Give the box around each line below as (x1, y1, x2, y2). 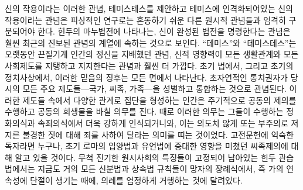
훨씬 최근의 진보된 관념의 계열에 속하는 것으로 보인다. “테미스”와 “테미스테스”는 (5, 36, 297, 49)
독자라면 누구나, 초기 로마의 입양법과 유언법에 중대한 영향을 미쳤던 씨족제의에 (5, 140, 288, 152)
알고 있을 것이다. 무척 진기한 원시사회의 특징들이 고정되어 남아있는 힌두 (15, 151, 276, 163)
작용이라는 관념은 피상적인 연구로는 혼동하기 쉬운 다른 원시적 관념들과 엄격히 (5, 13, 286, 26)
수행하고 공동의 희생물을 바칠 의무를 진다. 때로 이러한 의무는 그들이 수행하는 (5, 105, 284, 118)
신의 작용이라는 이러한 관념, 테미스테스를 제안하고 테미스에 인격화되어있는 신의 (5, 2, 293, 14)
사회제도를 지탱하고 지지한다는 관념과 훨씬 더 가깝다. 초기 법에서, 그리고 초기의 (5, 59, 294, 71)
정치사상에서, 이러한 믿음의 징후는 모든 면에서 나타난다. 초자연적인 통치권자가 (5, 71, 288, 83)
